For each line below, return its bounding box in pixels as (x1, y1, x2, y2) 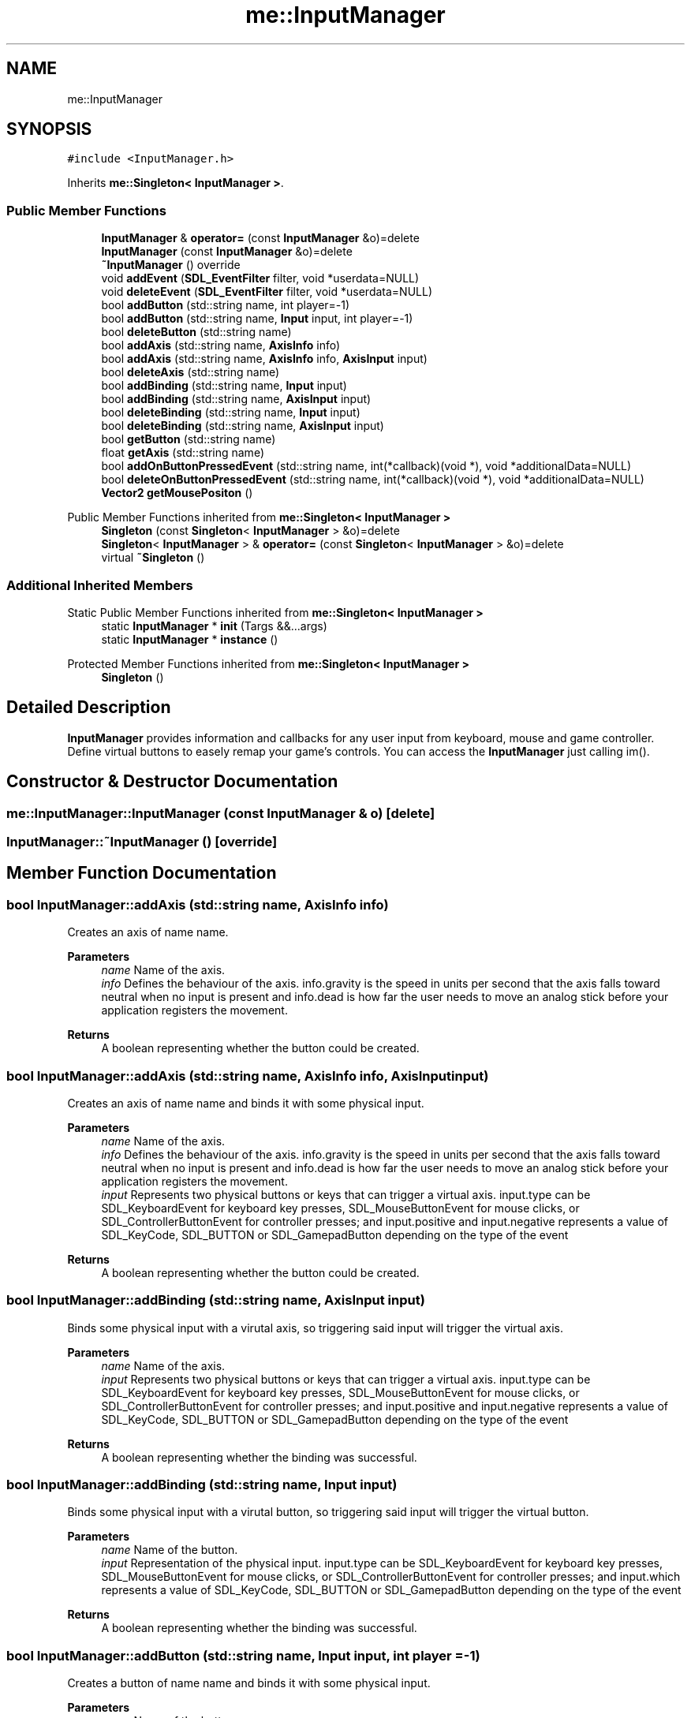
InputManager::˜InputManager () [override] (6, 834, 278, 850)
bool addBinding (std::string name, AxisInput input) (101, 392, 372, 406)
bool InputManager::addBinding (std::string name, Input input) (6, 1477, 398, 1493)
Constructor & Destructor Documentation (6, 771, 338, 792)
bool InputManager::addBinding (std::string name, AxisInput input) (6, 1292, 425, 1309)
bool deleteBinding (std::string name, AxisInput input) (101, 419, 384, 433)
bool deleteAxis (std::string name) (101, 365, 280, 379)
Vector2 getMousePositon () (101, 486, 253, 500)
